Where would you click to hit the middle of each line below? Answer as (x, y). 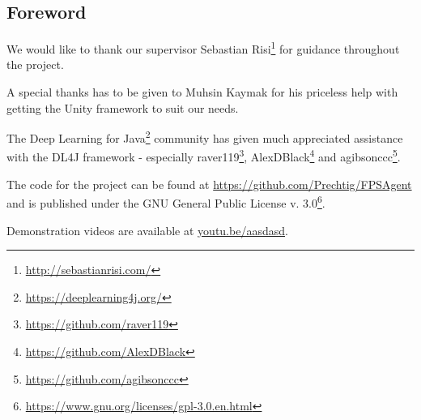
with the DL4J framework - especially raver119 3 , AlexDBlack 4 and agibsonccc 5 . (204, 156)
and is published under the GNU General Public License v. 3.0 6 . (166, 201)
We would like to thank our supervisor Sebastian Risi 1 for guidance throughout (203, 47)
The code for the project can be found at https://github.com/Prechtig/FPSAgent (209, 184)
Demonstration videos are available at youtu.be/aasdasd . (147, 230)
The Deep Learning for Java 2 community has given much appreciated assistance (205, 137)
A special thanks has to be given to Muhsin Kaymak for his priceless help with (202, 92)
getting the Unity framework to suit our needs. (123, 107)
